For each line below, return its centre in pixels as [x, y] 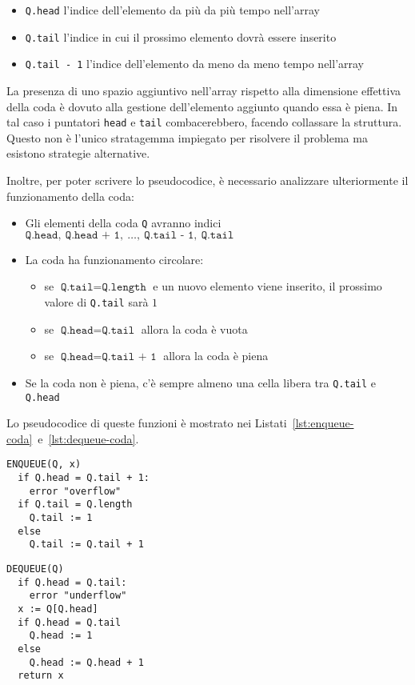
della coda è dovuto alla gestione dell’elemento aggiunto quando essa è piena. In [202, 106]
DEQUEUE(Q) [35, 569]
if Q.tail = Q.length [75, 505]
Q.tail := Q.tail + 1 [86, 545]
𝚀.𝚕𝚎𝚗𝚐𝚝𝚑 [124, 288]
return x [41, 676]
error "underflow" [78, 596]
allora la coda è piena [216, 356]
